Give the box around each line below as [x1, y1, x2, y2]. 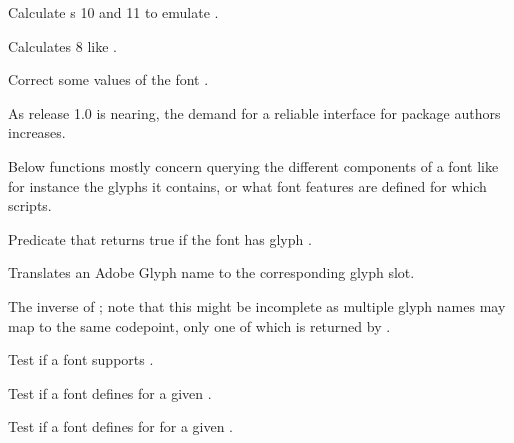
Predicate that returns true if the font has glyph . [8, 228, 312, 249]
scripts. [8, 195, 52, 216]
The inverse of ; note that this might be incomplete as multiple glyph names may [8, 295, 506, 316]
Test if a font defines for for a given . [8, 416, 234, 437]
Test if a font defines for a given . [8, 382, 212, 403]
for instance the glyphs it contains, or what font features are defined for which [8, 175, 487, 196]
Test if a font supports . [8, 349, 154, 370]
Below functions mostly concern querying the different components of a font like [8, 155, 499, 176]
